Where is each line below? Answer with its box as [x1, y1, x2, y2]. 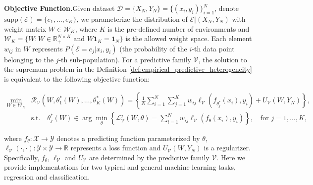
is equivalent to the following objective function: [4, 73, 150, 84]
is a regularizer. [204, 142, 251, 153]
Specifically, [4, 152, 40, 162]
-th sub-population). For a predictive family [58, 54, 191, 64]
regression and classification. [4, 172, 90, 182]
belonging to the [4, 54, 53, 64]
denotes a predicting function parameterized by [56, 133, 200, 143]
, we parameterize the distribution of [76, 14, 188, 24]
